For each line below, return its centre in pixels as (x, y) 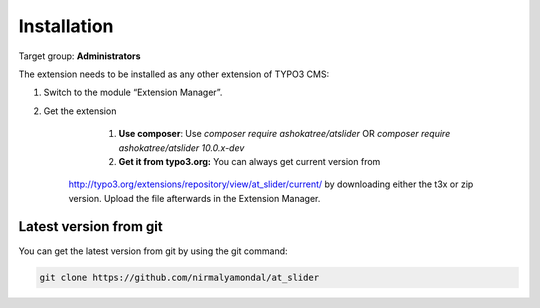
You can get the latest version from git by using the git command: (153, 251)
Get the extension (80, 111)
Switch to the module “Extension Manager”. (133, 92)
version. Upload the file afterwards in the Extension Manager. (194, 198)
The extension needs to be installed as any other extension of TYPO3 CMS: (174, 74)
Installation (66, 26)
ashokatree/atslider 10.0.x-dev (181, 147)
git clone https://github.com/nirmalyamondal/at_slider (179, 277)
